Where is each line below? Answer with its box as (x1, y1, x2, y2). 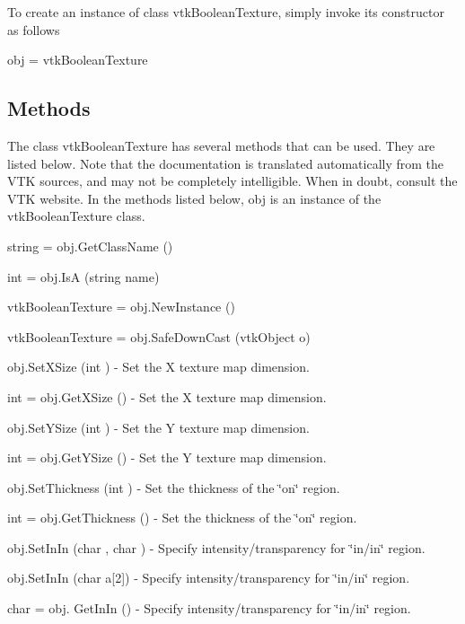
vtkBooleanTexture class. (7, 207, 145, 225)
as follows (7, 20, 60, 39)
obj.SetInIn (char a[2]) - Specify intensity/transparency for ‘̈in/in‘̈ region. (7, 568, 410, 587)
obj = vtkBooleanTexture (7, 50, 148, 69)
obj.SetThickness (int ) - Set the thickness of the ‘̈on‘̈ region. (7, 478, 340, 497)
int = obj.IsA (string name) (7, 267, 160, 286)
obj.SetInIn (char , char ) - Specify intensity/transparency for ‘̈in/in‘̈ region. (7, 538, 426, 557)
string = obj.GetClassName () (7, 236, 173, 255)
